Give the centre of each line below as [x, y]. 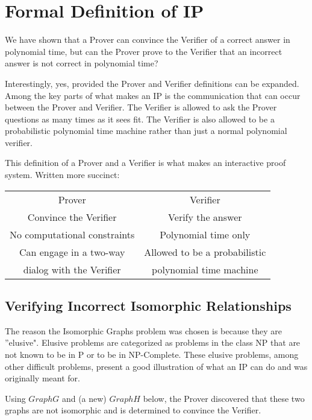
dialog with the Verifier [72, 269]
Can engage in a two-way [72, 252]
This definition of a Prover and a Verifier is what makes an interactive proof [145, 163]
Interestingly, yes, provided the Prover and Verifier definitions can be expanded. [152, 83]
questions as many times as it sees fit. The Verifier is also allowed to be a [140, 119]
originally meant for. [42, 378]
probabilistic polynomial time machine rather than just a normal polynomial [146, 131]
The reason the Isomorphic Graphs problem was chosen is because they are [144, 330]
